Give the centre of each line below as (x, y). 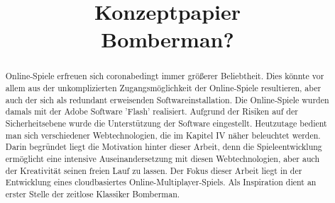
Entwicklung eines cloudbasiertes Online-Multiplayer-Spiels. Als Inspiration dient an (161, 182)
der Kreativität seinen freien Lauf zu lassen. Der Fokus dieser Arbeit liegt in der (154, 170)
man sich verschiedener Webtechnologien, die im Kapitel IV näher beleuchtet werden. (163, 135)
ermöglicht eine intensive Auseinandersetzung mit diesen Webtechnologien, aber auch (163, 158)
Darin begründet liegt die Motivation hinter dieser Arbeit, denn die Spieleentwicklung (164, 147)
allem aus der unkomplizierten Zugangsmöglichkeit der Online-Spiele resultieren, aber (163, 88)
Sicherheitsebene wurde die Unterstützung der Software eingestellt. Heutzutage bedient (166, 123)
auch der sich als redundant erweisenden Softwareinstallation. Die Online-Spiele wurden (167, 99)
